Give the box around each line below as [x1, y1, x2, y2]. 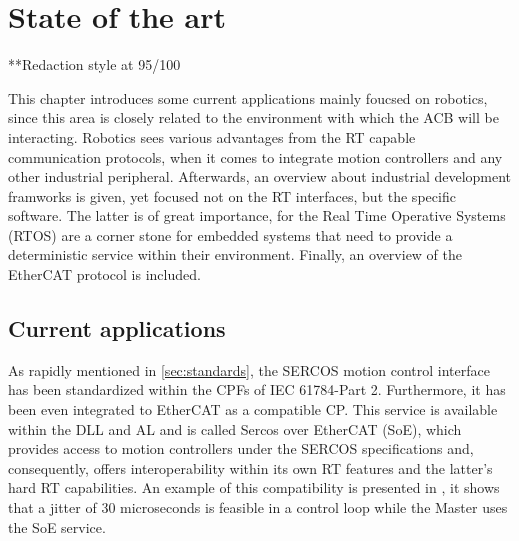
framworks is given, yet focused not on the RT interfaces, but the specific [8, 185, 456, 206]
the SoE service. [8, 516, 106, 537]
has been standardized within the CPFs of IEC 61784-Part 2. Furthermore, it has [8, 379, 506, 400]
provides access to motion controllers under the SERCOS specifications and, [8, 438, 474, 459]
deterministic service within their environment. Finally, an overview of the [8, 244, 463, 265]
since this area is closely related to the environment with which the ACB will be [8, 107, 499, 128]
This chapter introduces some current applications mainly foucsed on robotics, [8, 87, 488, 108]
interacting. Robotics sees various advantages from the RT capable [8, 126, 416, 147]
